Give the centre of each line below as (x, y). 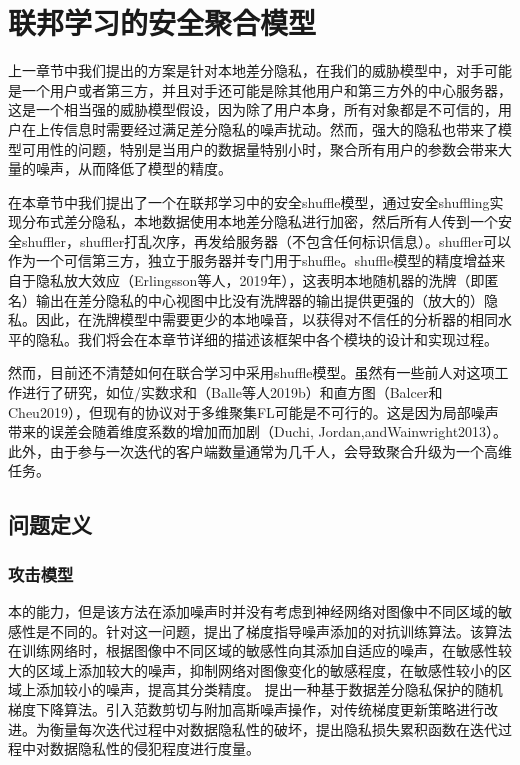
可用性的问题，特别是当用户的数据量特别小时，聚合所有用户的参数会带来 (259, 148)
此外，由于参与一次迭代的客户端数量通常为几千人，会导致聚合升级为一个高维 (260, 450)
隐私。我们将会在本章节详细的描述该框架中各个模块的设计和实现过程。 (266, 338)
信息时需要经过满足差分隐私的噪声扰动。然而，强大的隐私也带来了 (280, 128)
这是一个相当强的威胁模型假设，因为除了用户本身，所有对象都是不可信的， (253, 109)
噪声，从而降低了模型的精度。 (133, 168)
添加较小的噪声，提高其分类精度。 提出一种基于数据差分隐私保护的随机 (269, 689)
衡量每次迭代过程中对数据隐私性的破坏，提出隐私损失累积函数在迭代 (273, 728)
